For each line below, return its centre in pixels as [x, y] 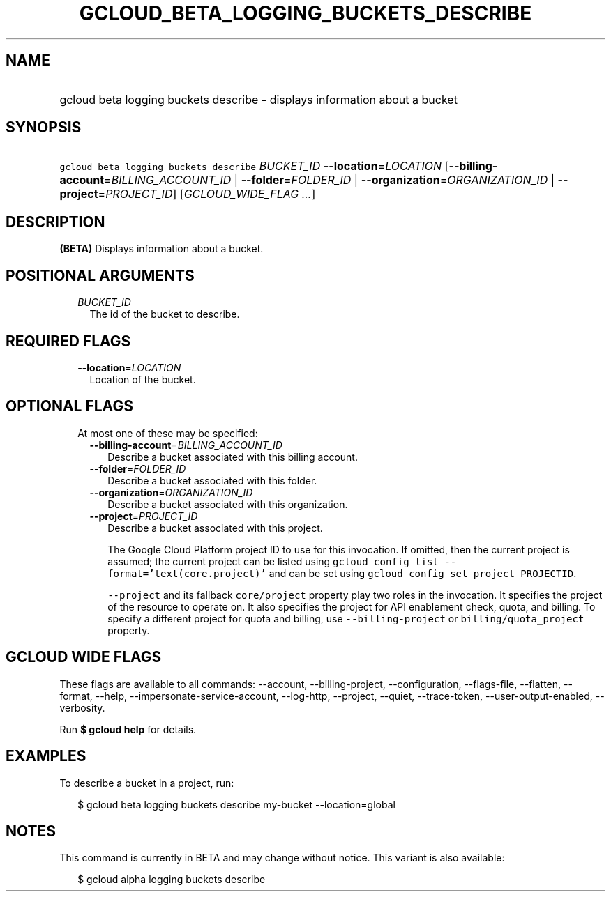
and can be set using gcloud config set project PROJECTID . [423, 573]
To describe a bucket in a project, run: [147, 783]
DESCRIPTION [55, 222]
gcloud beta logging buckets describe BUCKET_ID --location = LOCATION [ [254, 166]
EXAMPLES [46, 756]
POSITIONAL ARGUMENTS [100, 275]
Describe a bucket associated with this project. [215, 528]
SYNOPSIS [44, 128]
